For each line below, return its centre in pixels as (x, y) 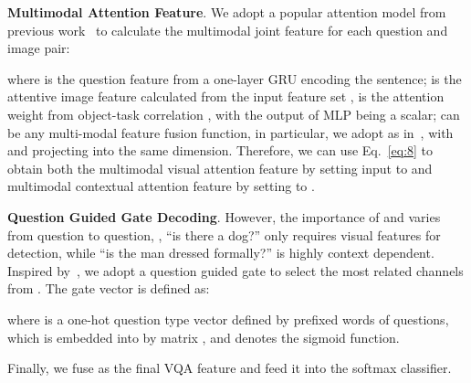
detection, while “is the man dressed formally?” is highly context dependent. (221, 253)
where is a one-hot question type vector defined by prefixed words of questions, (228, 319)
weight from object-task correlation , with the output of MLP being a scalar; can (234, 114)
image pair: (39, 48)
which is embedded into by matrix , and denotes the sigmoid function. (204, 337)
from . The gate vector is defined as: (109, 288)
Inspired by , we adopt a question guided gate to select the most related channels (235, 270)
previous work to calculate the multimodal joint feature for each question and (228, 30)
